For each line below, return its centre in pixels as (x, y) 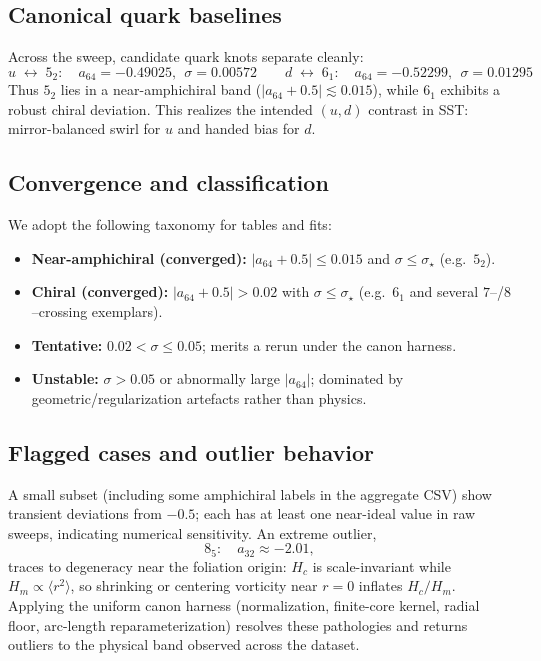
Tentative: (67, 344)
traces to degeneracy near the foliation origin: (147, 565)
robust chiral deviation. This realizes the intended (160, 108)
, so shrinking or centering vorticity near (194, 585)
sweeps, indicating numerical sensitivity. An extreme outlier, (192, 532)
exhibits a (470, 89)
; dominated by (357, 378)
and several (444, 291)
